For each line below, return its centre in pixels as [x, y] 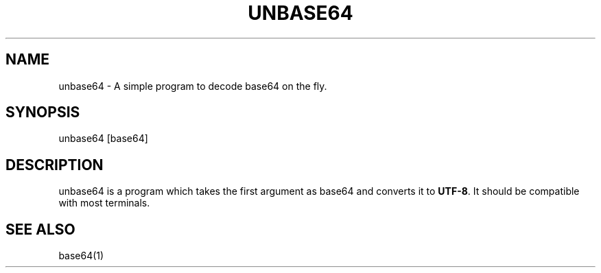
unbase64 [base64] [103, 139]
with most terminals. [104, 203]
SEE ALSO [40, 229]
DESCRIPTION [55, 165]
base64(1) [81, 256]
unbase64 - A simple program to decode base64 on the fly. [193, 86]
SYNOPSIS [43, 112]
